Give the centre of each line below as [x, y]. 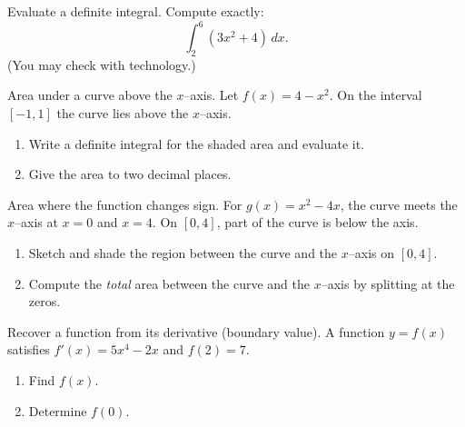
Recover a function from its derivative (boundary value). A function [196, 331]
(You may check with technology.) [102, 64]
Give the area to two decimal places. [130, 174]
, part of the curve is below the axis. [317, 222]
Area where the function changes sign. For [125, 204]
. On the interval [376, 95]
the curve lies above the [123, 113]
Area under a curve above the [90, 95]
